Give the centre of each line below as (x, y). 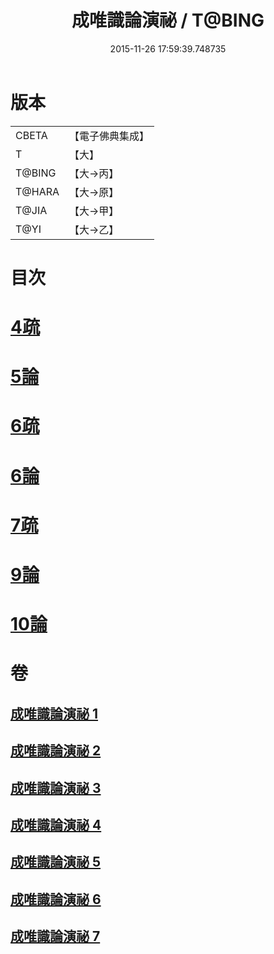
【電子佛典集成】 (109, 136)
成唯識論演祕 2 (56, 751)
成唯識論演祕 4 (56, 824)
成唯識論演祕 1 (54, 713)
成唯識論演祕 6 (56, 899)
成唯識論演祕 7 (55, 936)
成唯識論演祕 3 (56, 787)
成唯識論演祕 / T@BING (168, 20)
